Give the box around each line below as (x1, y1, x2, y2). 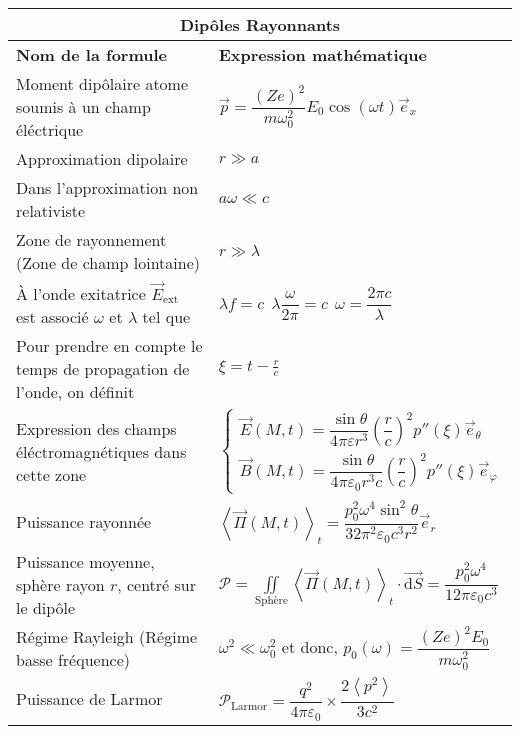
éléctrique (16, 118, 84, 141)
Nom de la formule (16, 43, 167, 66)
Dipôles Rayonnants (179, 13, 341, 36)
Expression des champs (16, 416, 177, 440)
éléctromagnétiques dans (16, 439, 187, 463)
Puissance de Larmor (16, 687, 163, 711)
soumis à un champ (16, 95, 151, 118)
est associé (16, 304, 89, 328)
